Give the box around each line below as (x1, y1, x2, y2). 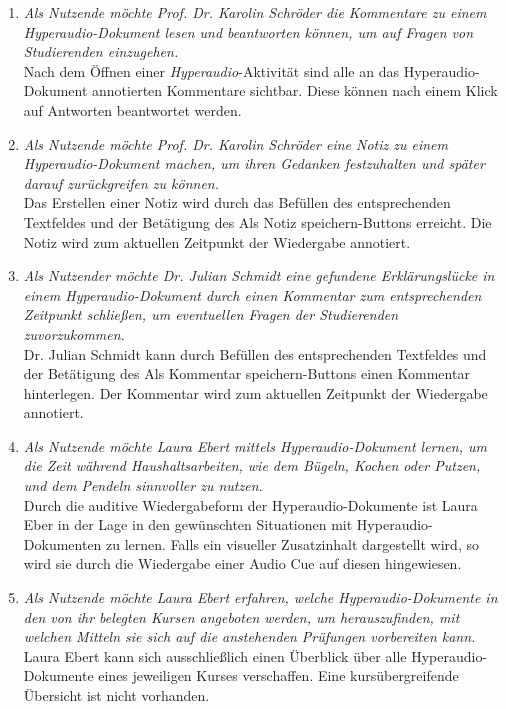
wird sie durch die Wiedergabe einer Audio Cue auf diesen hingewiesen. (23, 553, 462, 574)
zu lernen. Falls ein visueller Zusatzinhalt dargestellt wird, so (106, 533, 479, 554)
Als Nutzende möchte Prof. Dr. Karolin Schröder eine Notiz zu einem (23, 133, 448, 154)
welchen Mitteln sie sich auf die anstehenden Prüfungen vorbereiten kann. (23, 626, 476, 647)
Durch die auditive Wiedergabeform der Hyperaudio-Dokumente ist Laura (23, 494, 478, 515)
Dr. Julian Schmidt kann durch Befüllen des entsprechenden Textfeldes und (23, 343, 487, 364)
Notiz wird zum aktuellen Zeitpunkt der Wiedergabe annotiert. (23, 231, 411, 252)
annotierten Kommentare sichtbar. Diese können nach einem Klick (92, 80, 498, 101)
